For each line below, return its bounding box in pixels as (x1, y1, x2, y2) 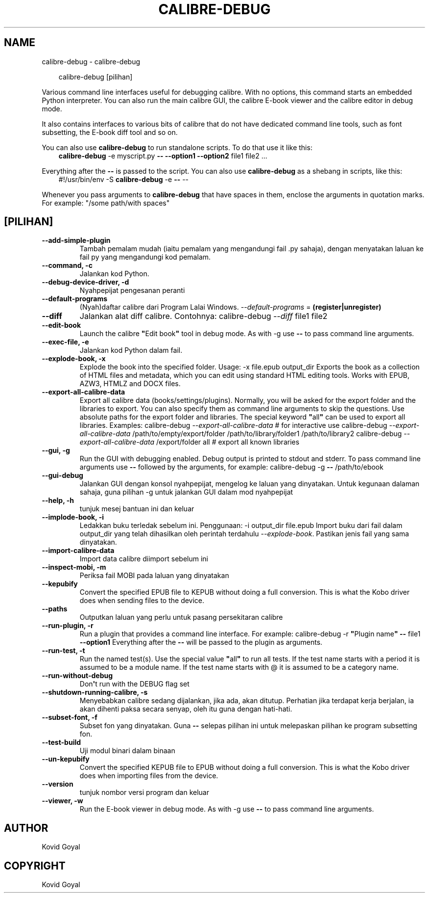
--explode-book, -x (42, 354, 106, 363)
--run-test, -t (42, 646, 85, 655)
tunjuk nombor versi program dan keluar (79, 788, 209, 797)
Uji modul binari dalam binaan (79, 746, 175, 755)
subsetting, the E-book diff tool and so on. (42, 128, 178, 136)
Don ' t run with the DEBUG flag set (79, 680, 190, 688)
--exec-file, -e (42, 338, 89, 346)
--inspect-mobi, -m (42, 563, 106, 572)
